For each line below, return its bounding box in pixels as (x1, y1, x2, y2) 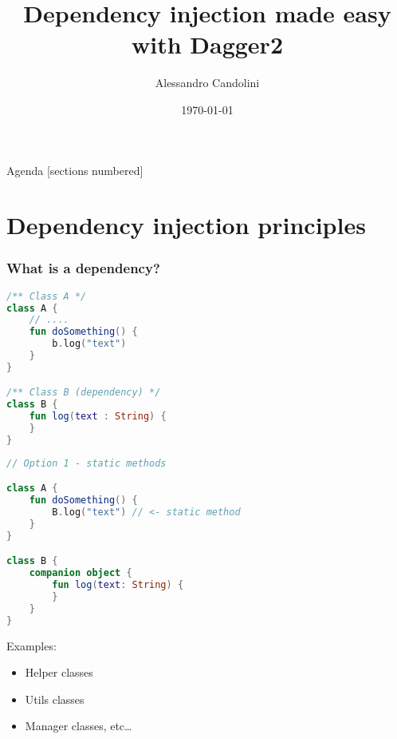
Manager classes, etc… (25, 717, 132, 734)
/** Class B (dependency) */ (6, 387, 161, 399)
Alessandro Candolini (155, 74, 260, 91)
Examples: (6, 637, 57, 654)
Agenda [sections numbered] (6, 161, 143, 178)
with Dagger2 (131, 28, 283, 61)
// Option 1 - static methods (6, 457, 167, 469)
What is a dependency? (6, 258, 160, 278)
